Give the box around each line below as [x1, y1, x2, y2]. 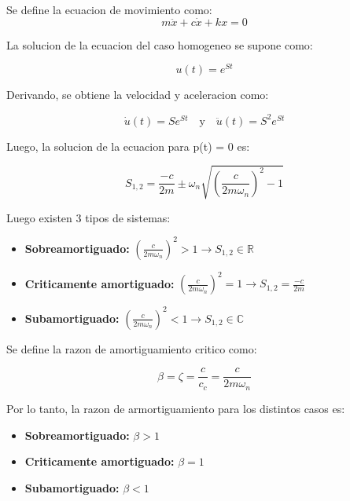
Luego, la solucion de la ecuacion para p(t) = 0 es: [6, 137, 250, 154]
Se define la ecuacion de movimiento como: [6, 2, 212, 17]
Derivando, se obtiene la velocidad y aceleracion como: [6, 86, 269, 103]
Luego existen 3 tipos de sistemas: [6, 209, 171, 225]
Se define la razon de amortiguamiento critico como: [6, 340, 257, 357]
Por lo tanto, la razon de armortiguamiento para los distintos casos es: [6, 400, 345, 416]
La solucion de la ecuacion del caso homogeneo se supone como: [6, 36, 313, 53]
